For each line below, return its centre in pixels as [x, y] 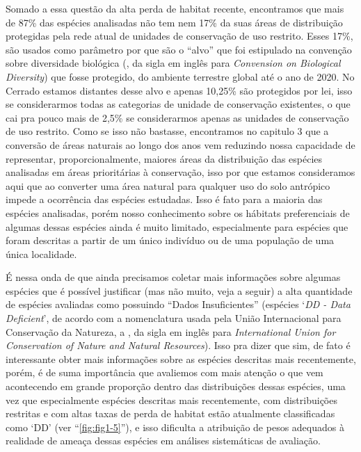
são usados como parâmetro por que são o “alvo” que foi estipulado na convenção [179, 49]
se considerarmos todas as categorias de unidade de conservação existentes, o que [178, 104]
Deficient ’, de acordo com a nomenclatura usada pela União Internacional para [174, 318]
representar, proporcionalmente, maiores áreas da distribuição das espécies [164, 158]
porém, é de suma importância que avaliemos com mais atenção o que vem [165, 372]
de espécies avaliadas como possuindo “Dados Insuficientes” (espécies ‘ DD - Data [178, 304]
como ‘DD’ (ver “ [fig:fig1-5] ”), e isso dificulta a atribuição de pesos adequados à [175, 427]
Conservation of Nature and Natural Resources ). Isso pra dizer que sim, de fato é [178, 345]
